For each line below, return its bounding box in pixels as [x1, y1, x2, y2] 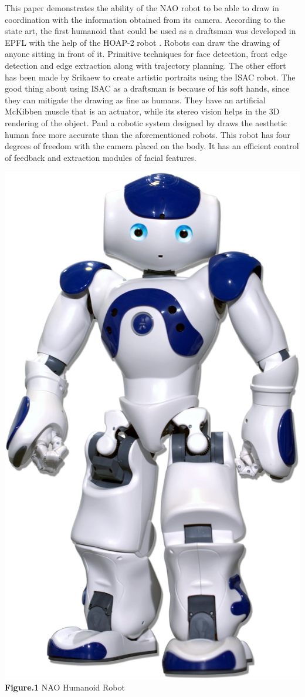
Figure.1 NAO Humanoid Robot [5, 681, 125, 693]
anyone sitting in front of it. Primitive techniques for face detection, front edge [5, 48, 287, 60]
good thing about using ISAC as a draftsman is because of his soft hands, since [5, 82, 290, 95]
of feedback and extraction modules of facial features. [5, 151, 196, 163]
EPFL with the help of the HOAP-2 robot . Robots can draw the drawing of [5, 36, 280, 48]
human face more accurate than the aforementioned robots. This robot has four [5, 128, 290, 140]
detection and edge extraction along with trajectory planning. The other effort [5, 59, 286, 71]
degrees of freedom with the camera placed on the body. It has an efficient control [5, 140, 299, 152]
